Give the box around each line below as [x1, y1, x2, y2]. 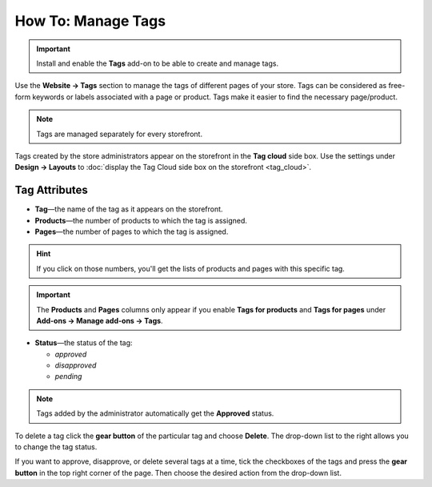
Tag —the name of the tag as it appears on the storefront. [34, 204, 223, 214]
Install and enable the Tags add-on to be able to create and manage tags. [36, 58, 279, 68]
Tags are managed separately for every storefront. [36, 129, 203, 139]
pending [54, 372, 82, 381]
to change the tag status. [14, 442, 98, 452]
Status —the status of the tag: [34, 338, 133, 348]
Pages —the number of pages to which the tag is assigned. [34, 227, 229, 236]
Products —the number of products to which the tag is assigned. [34, 215, 248, 225]
